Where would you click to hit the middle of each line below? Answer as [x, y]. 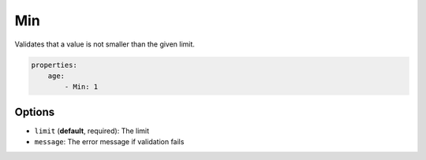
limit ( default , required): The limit [92, 131]
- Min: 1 [81, 87]
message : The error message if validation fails [109, 142]
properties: [54, 65]
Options [35, 112]
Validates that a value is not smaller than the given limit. [105, 44]
